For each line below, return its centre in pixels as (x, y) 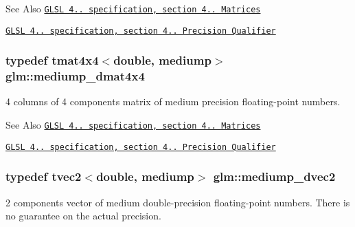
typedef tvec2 (44, 176)
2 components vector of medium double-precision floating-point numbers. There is (178, 202)
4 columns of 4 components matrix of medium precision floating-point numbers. (173, 101)
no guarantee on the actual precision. (83, 216)
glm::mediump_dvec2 (274, 176)
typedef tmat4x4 (52, 60)
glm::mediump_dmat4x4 (75, 76)
